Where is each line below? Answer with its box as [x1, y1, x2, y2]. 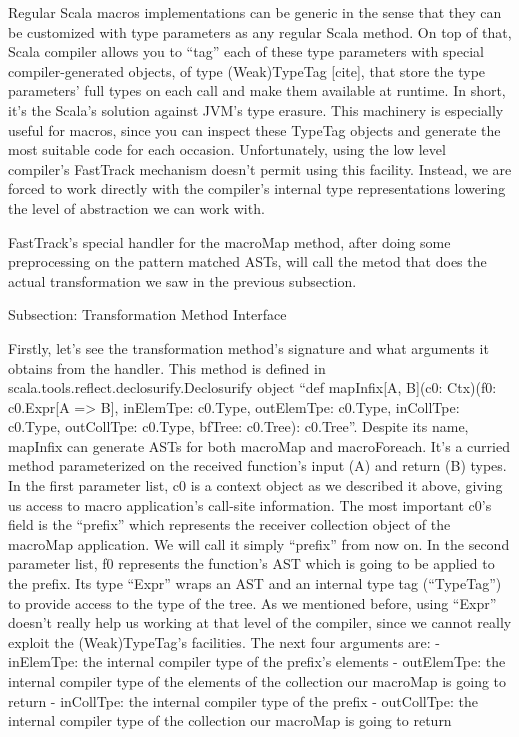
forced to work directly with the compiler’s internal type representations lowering [8, 178, 506, 199]
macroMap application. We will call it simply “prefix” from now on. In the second [8, 533, 510, 554]
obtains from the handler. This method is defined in [8, 357, 326, 378]
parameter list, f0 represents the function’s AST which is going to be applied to [8, 553, 495, 574]
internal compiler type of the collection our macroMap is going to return [8, 710, 452, 731]
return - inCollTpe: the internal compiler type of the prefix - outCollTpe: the [8, 690, 479, 711]
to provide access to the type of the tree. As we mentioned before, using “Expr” [8, 592, 497, 613]
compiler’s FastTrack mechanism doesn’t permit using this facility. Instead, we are [8, 158, 512, 179]
